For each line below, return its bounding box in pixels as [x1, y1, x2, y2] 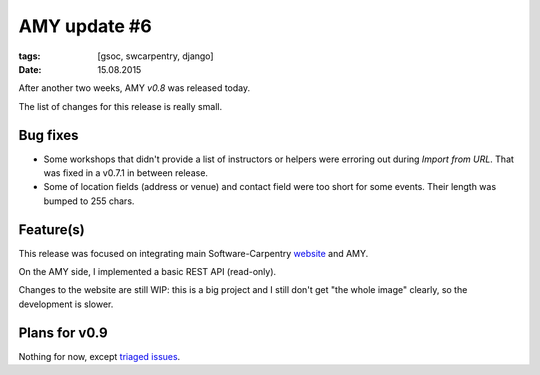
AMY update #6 [18, 15, 152, 37]
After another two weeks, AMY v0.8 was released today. [18, 82, 251, 94]
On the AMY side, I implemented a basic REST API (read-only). [18, 266, 277, 278]
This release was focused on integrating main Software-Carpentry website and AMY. [18, 247, 369, 259]
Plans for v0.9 [18, 324, 109, 341]
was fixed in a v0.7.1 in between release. [43, 167, 209, 179]
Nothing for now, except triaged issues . [18, 350, 181, 362]
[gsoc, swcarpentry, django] [97, 50, 214, 62]
